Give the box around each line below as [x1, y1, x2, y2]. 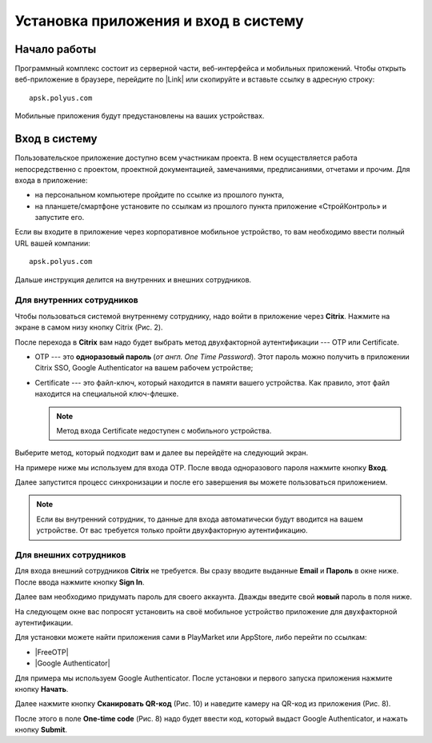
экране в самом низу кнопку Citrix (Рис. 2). [14, 322, 163, 332]
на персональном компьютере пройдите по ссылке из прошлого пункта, [34, 190, 284, 200]
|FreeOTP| [34, 647, 69, 657]
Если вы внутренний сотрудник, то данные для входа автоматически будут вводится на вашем [36, 514, 363, 524]
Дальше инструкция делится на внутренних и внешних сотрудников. [14, 274, 252, 284]
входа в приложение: [14, 175, 88, 185]
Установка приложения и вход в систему [14, 12, 304, 30]
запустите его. [34, 213, 85, 222]
